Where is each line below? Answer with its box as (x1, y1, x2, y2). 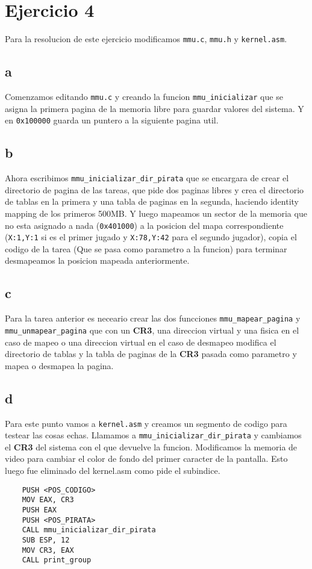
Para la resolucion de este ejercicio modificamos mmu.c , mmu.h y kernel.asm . (5, 33, 287, 45)
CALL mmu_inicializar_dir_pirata (22, 526, 156, 535)
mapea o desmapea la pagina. (5, 359, 114, 372)
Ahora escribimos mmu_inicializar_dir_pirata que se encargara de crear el (5, 172, 289, 184)
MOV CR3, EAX (22, 546, 74, 555)
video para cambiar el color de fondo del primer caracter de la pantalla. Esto (5, 452, 288, 465)
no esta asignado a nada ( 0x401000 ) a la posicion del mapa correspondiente (5, 219, 284, 231)
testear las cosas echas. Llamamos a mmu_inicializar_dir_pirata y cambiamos (5, 429, 302, 441)
